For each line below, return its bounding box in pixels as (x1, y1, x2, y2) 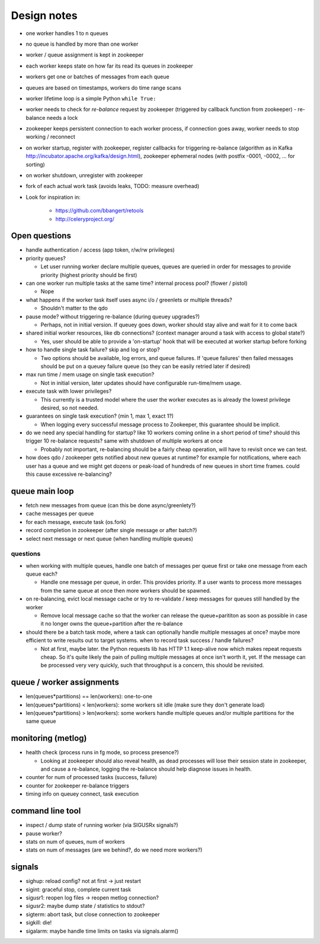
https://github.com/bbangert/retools (55, 207, 144, 214)
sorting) (25, 161, 46, 168)
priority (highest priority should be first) (40, 271, 137, 278)
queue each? (25, 570, 57, 578)
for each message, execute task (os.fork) (25, 518, 127, 525)
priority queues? (25, 255, 66, 262)
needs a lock (46, 114, 78, 121)
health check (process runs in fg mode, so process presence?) (25, 749, 179, 756)
